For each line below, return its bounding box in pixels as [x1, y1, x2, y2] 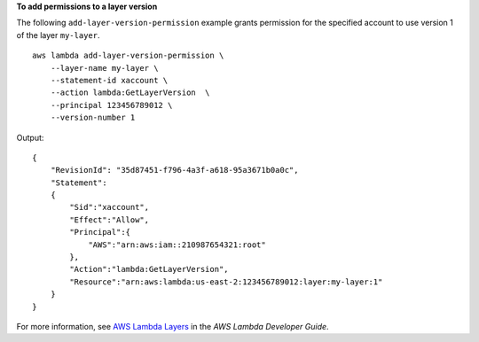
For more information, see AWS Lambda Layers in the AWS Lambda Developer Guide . [16, 321, 329, 331]
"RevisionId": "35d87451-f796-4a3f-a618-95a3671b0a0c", [50, 165, 299, 175]
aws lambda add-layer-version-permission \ [32, 51, 224, 61]
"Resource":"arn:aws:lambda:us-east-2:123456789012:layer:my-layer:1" [69, 276, 383, 287]
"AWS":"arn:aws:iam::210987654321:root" [88, 239, 266, 250]
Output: [16, 132, 44, 143]
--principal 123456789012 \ [50, 100, 173, 110]
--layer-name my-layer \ [50, 63, 159, 73]
